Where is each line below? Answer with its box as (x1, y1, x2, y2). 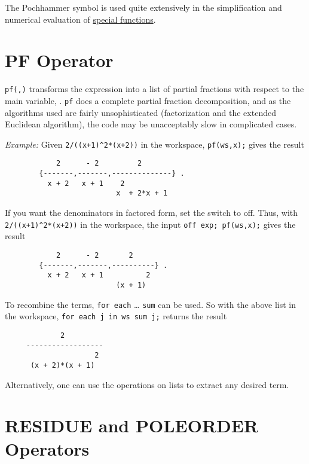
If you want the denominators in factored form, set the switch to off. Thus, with (5, 206, 298, 219)
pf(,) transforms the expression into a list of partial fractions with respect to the (5, 83, 304, 95)
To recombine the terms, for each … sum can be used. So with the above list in (5, 298, 296, 310)
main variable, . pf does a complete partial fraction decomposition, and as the (5, 94, 291, 106)
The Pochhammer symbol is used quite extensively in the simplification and (5, 1, 282, 13)
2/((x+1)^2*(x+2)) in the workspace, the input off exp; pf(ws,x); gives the (5, 218, 296, 230)
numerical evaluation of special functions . (5, 13, 156, 25)
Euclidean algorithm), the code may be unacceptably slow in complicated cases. (5, 118, 297, 130)
